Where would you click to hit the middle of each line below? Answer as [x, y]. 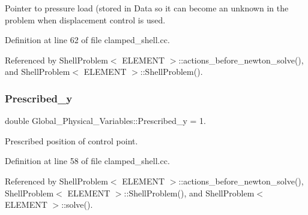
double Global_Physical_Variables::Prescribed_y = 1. [105, 121]
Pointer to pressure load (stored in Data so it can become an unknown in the [147, 8]
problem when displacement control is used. [85, 19]
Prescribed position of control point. [71, 140]
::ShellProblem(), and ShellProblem [189, 193]
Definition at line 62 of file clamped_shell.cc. [87, 40]
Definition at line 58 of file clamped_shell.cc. [87, 161]
